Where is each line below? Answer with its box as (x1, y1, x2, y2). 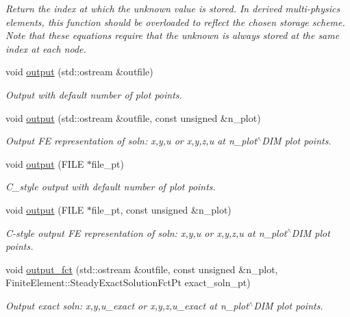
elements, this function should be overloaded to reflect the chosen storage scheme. (5, 14, 345, 29)
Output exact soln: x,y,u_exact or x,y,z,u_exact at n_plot (5, 298, 249, 312)
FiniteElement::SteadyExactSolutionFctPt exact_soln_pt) (5, 275, 251, 290)
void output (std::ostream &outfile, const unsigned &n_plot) (5, 110, 261, 125)
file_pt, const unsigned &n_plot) (91, 202, 232, 216)
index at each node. (5, 41, 86, 55)
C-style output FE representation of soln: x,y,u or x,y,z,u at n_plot (5, 225, 287, 240)
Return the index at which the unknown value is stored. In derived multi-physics (5, 1, 340, 15)
